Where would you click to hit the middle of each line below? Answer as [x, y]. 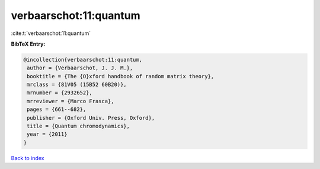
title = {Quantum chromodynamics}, [79, 126]
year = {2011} [47, 134]
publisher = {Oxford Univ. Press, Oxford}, [91, 118]
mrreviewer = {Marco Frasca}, [71, 101]
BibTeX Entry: [28, 44]
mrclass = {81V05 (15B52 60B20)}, [77, 85]
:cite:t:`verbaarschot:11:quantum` [51, 33]
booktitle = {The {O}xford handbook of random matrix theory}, [121, 76]
